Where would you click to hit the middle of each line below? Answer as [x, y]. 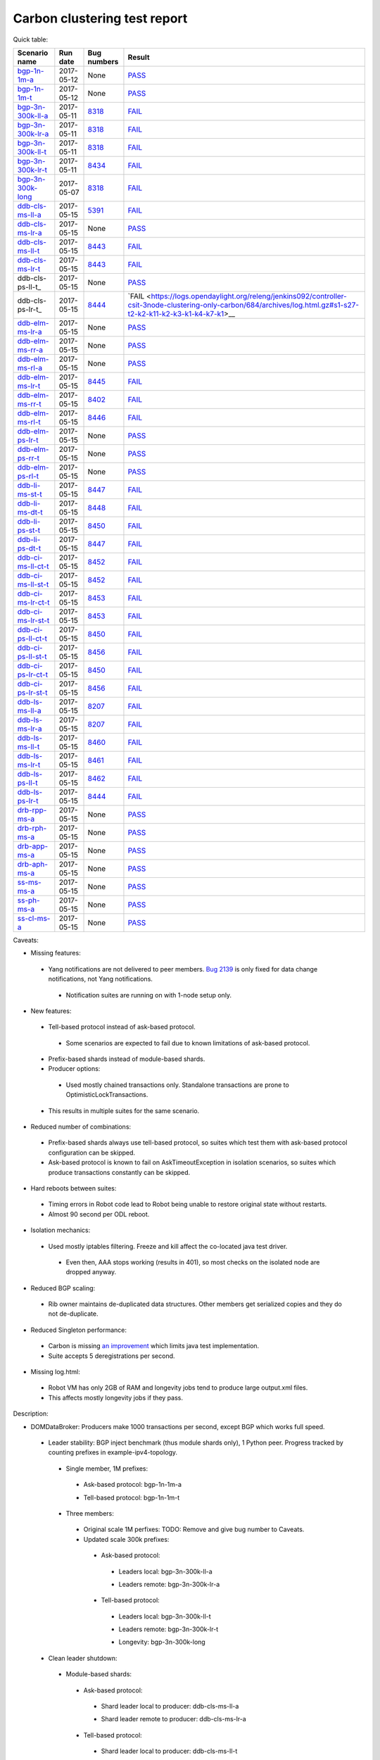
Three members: [90, 1513]
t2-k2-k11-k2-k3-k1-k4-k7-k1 [176, 313]
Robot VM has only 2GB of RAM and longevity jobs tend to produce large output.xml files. [178, 1388]
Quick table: [31, 39]
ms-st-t [30, 494]
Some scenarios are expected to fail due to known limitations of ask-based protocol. [188, 1043]
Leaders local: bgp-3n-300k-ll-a [165, 1571]
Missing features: [56, 953]
